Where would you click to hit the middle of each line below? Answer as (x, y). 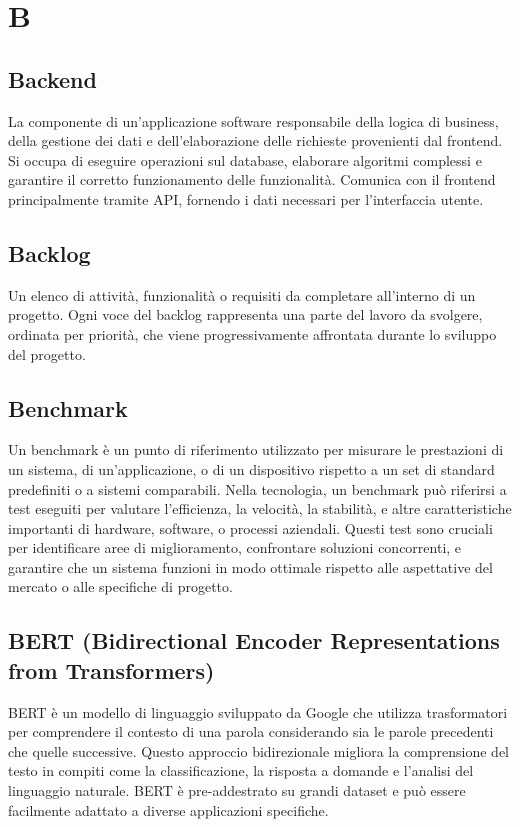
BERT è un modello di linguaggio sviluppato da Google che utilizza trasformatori (258, 711)
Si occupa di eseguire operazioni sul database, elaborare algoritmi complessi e (245, 159)
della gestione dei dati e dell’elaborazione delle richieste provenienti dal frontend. (255, 140)
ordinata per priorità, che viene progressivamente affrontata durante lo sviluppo (252, 333)
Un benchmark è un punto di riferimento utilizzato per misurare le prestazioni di (256, 449)
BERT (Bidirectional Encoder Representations (254, 640)
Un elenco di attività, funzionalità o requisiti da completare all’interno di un (242, 294)
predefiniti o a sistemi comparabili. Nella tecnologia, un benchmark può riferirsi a (257, 488)
